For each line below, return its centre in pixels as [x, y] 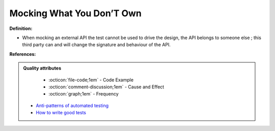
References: [23, 54]
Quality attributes [42, 68]
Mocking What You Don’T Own [76, 13]
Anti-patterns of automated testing [72, 105]
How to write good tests [61, 113]
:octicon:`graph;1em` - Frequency [84, 94]
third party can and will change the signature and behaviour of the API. [96, 45]
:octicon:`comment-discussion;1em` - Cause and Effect [106, 87]
